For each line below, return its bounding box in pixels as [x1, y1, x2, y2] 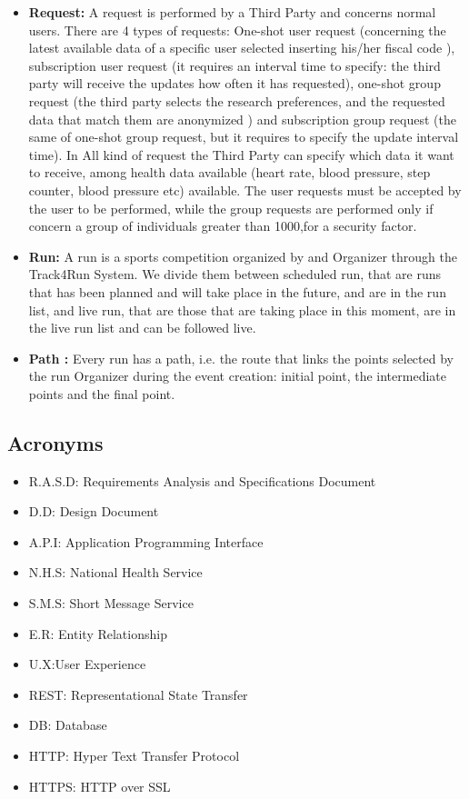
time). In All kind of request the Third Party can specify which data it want [28, 145, 454, 164]
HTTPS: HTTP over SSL [28, 776, 171, 795]
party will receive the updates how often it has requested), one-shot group [28, 74, 441, 93]
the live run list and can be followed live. [28, 318, 256, 337]
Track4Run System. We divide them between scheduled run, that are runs [28, 265, 442, 284]
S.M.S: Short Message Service [28, 594, 194, 613]
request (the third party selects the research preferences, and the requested [28, 91, 445, 110]
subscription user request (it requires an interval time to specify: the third [28, 55, 441, 75]
